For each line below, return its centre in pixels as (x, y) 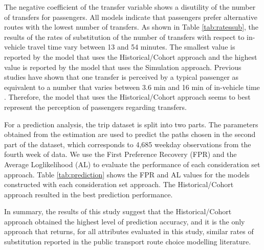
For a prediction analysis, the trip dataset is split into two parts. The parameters (131, 124)
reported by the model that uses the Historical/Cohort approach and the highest (131, 56)
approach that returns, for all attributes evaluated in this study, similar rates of (129, 231)
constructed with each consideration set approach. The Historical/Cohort (119, 184)
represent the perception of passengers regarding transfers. (95, 107)
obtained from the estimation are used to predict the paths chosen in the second (130, 134)
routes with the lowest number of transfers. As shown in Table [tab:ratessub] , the (131, 27)
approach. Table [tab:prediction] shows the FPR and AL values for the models (127, 174)
